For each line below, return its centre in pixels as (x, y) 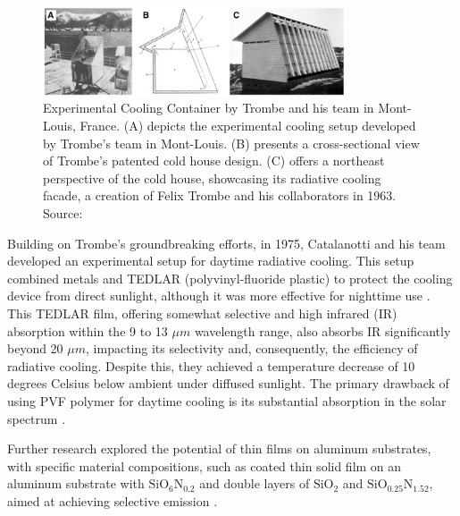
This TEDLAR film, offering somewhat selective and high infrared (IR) (202, 313)
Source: (63, 213)
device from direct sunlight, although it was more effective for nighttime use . (219, 296)
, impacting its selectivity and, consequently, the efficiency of (252, 348)
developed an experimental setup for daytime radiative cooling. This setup (211, 261)
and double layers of (255, 483)
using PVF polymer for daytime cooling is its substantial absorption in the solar (227, 400)
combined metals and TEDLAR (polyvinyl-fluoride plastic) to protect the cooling (230, 278)
